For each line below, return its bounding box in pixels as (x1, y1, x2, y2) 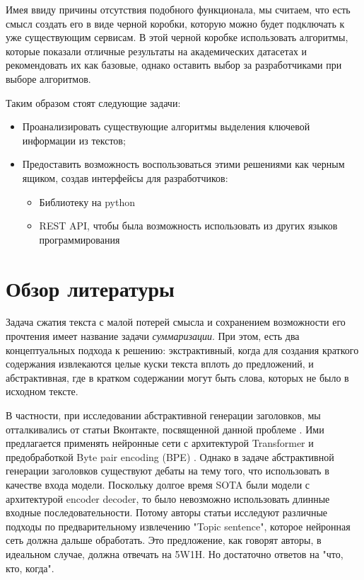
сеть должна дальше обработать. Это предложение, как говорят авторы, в (6, 533, 322, 547)
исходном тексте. (6, 384, 78, 399)
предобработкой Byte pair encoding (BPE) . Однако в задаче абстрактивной (6, 449, 334, 464)
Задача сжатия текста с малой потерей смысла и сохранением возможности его (6, 314, 346, 329)
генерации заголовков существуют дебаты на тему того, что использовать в (6, 463, 329, 478)
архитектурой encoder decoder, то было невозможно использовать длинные (6, 491, 330, 506)
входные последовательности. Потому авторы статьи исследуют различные (6, 505, 328, 520)
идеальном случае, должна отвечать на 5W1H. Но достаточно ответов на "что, (6, 546, 344, 561)
